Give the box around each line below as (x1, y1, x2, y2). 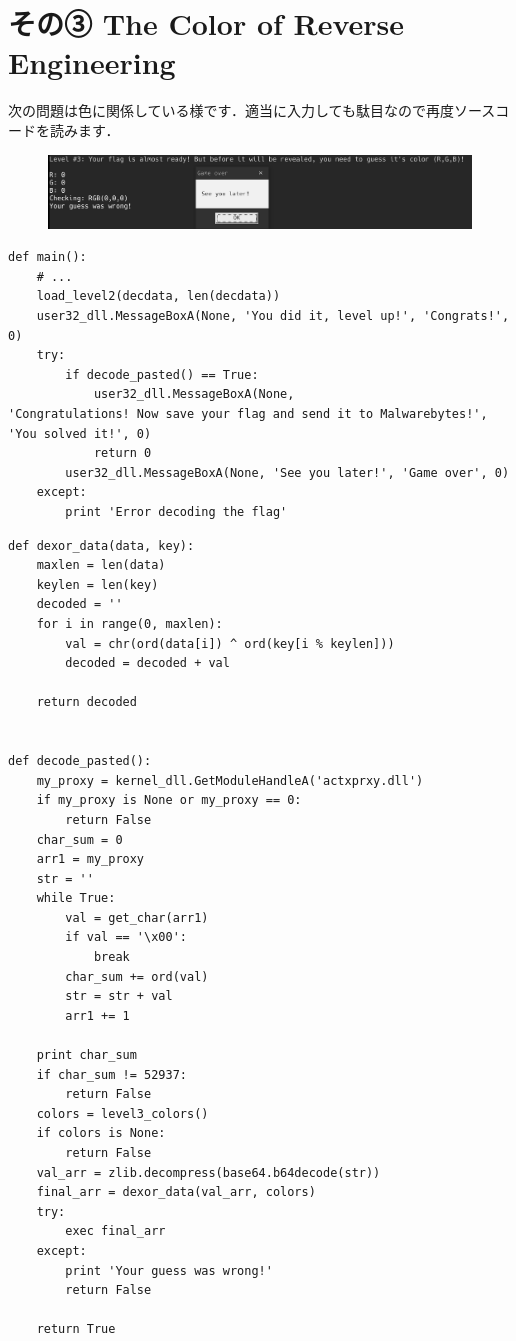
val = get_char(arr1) (65, 910, 209, 925)
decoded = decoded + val (65, 656, 230, 671)
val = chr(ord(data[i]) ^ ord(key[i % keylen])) (65, 636, 395, 651)
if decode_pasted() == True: (65, 367, 259, 382)
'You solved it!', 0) (8, 426, 152, 441)
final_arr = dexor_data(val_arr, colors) (36, 1185, 316, 1200)
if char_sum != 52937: (36, 1067, 187, 1082)
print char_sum (36, 1048, 137, 1063)
